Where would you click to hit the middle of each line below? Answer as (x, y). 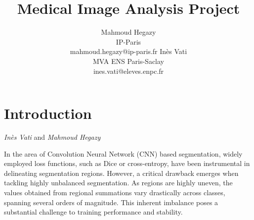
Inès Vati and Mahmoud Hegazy (52, 137)
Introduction (48, 113)
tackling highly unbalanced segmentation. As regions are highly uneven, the (118, 183)
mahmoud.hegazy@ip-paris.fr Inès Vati (128, 51)
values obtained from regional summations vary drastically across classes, (115, 192)
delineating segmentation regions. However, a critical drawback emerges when (121, 173)
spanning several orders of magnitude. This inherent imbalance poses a (111, 202)
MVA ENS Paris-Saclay (128, 61)
